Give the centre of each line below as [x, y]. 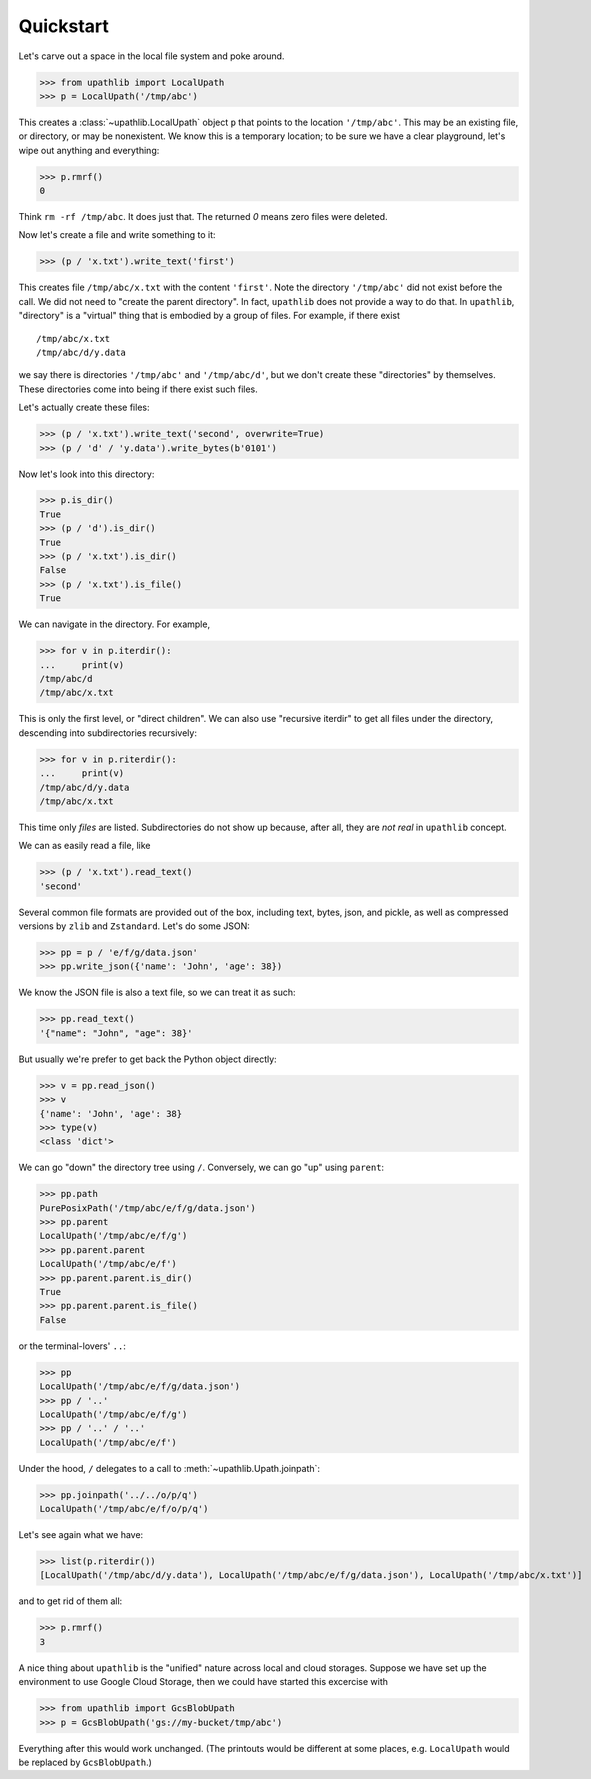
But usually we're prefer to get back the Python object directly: [147, 1059]
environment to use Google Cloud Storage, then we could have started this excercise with [203, 1682]
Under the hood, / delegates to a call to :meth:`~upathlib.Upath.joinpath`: [169, 1468]
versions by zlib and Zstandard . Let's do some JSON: [134, 926]
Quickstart [64, 26]
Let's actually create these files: [84, 407]
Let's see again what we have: [81, 1535]
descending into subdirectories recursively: [107, 732]
